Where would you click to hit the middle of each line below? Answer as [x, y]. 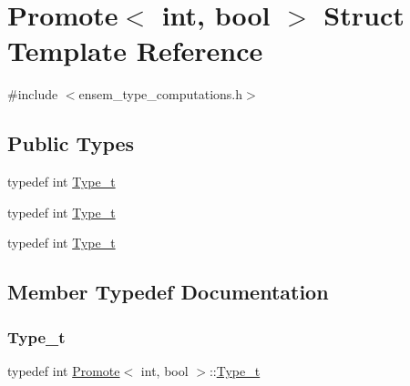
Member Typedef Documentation [168, 292]
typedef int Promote [64, 370]
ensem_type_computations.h [160, 94]
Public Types [71, 143]
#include [33, 94]
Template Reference [135, 51]
